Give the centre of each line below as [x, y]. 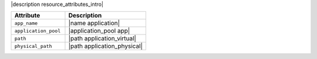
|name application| [94, 23]
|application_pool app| [99, 31]
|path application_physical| [106, 46]
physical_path [33, 46]
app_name [26, 23]
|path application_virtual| [102, 39]
